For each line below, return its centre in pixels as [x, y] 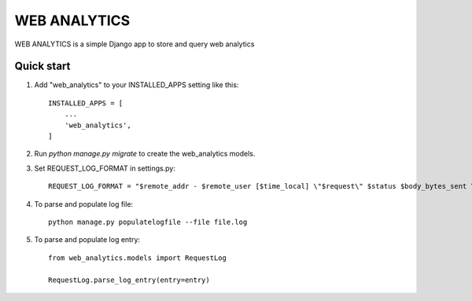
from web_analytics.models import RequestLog [138, 258]
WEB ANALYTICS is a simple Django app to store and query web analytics [135, 44]
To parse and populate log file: [84, 204]
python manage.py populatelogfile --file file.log [148, 222]
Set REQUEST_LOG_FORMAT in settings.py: [105, 168]
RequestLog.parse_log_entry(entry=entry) [129, 280]
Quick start [42, 66]
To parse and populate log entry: [87, 240]
